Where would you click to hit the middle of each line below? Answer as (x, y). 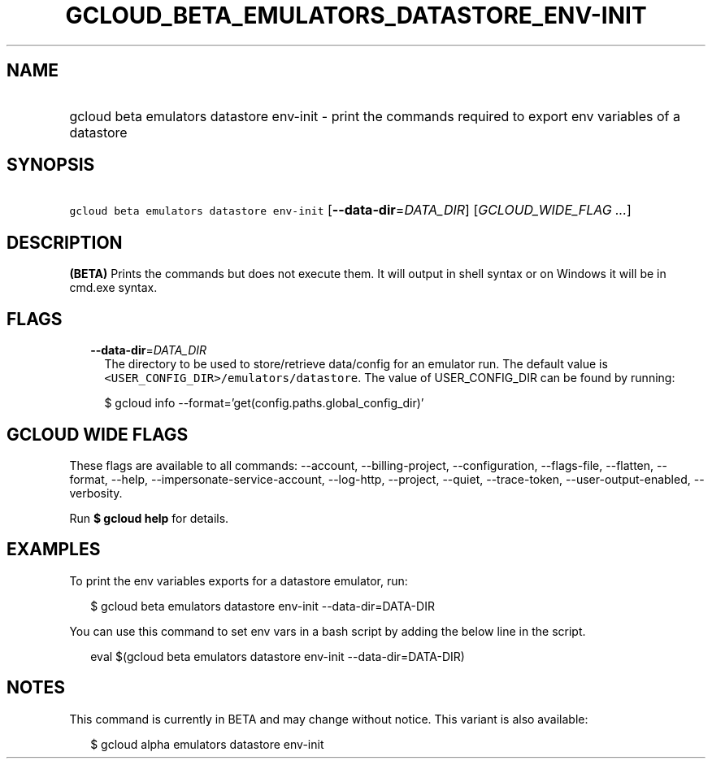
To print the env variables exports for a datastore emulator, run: (239, 580)
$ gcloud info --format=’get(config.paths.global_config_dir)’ (264, 403)
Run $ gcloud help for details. (149, 518)
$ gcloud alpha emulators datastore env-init (207, 744)
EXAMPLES (54, 550)
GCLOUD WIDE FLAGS (98, 434)
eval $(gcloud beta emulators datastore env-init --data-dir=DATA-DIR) (278, 656)
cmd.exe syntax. (113, 288)
